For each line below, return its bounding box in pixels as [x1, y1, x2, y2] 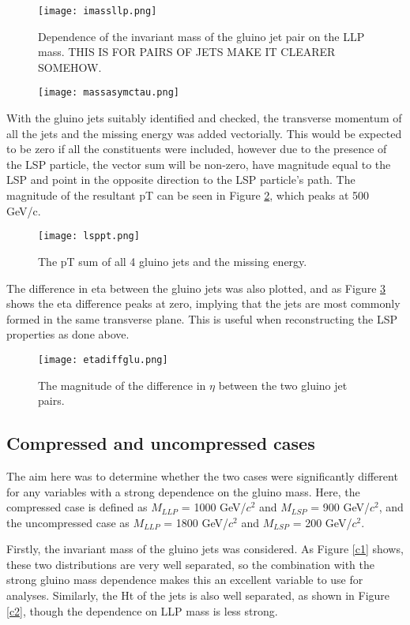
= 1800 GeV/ [164, 514, 228, 530]
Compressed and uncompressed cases [6, 431, 315, 455]
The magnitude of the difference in [38, 376, 206, 393]
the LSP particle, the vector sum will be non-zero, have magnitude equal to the [6, 155, 391, 172]
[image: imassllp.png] [38, 6, 157, 17]
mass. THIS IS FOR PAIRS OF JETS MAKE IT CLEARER [38, 43, 336, 60]
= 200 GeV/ [292, 514, 352, 530]
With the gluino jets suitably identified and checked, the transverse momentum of [6, 110, 402, 126]
